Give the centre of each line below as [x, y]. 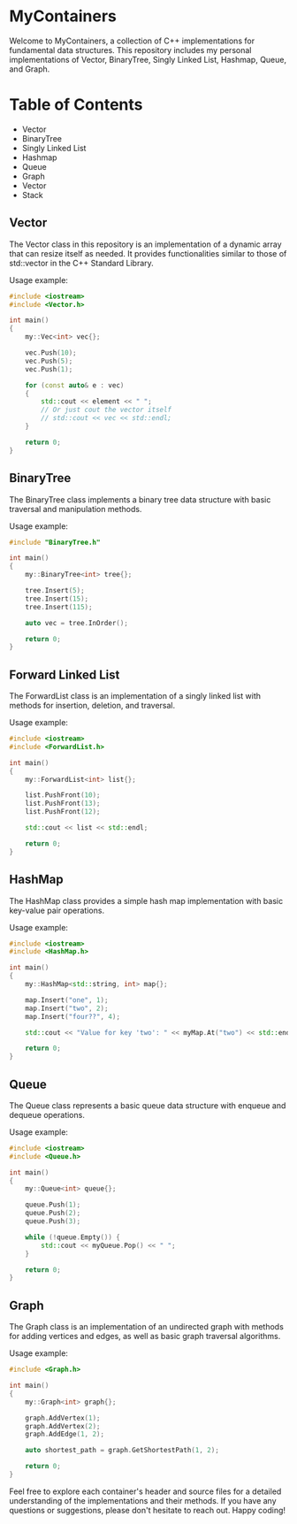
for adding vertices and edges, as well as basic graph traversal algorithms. [145, 1336]
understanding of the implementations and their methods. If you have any [143, 1500]
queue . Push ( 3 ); [53, 1221]
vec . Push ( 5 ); [49, 361]
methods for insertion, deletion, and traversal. [92, 706]
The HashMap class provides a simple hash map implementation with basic [146, 900]
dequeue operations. [47, 1114]
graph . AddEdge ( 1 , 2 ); [65, 1435]
